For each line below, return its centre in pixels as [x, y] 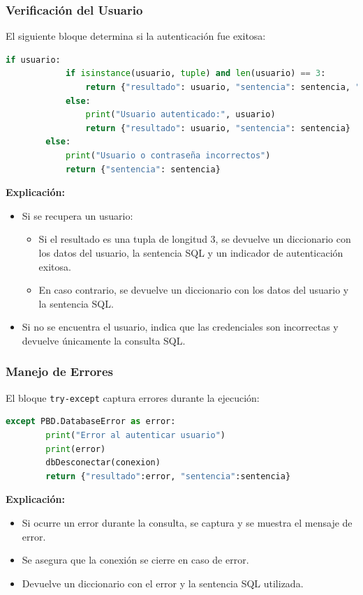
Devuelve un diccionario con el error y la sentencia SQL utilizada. [163, 583]
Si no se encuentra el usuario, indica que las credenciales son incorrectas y [180, 327]
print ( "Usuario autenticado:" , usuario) [180, 115]
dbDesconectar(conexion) [103, 463]
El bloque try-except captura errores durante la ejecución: [133, 397]
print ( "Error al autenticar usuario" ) [136, 435]
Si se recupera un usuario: [77, 215]
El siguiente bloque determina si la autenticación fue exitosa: [136, 36]
